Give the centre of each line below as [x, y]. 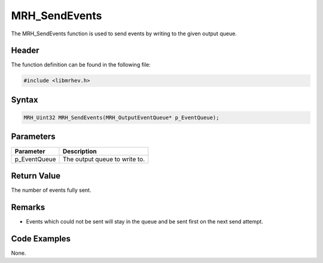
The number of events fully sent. [51, 190]
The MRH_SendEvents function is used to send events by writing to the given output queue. [124, 34]
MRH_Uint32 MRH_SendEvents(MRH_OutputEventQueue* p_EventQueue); [121, 118]
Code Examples [41, 239]
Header [25, 51]
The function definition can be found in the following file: [81, 65]
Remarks [28, 207]
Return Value [36, 176]
